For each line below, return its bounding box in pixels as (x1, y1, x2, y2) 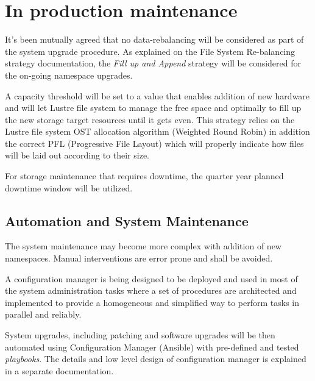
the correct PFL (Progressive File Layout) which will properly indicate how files (5, 137, 304, 149)
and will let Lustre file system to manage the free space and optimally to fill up (5, 101, 302, 114)
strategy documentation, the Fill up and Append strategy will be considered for (5, 57, 302, 69)
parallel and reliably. (5, 308, 82, 321)
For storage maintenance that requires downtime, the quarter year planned (5, 169, 284, 182)
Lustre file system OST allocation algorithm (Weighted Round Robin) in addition (5, 125, 310, 138)
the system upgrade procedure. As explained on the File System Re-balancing (5, 45, 296, 57)
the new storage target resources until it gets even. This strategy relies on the (5, 113, 295, 126)
